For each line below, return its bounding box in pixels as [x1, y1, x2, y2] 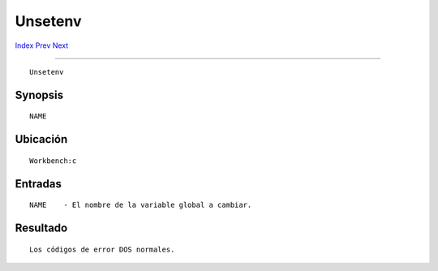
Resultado [15, 221, 68, 234]
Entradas [15, 177, 62, 191]
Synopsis [15, 88, 64, 101]
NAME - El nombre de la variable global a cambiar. [29, 200, 252, 210]
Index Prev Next [15, 41, 69, 50]
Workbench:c [29, 156, 77, 166]
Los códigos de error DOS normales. [29, 244, 175, 254]
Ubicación [15, 132, 68, 146]
